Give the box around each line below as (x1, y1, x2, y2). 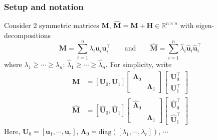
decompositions (4, 30, 51, 40)
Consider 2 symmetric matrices (4, 20, 99, 30)
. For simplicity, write (105, 58, 172, 69)
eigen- (196, 20, 214, 30)
